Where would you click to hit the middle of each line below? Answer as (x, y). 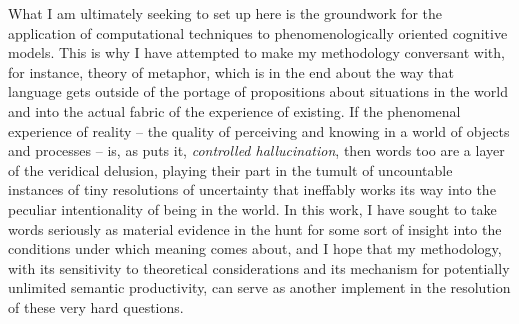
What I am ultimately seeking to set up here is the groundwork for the (225, 13)
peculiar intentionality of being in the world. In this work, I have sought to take (252, 208)
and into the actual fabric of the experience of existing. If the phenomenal (234, 110)
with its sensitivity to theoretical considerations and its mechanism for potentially (259, 267)
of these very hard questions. (96, 306)
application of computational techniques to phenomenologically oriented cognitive (258, 32)
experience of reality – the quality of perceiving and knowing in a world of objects (259, 130)
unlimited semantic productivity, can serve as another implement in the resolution (259, 287)
